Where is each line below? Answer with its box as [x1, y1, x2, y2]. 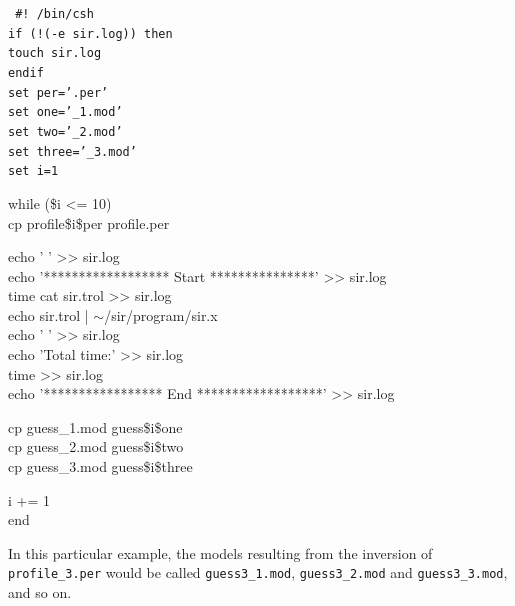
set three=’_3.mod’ [8, 144, 137, 159]
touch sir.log [8, 46, 102, 61]
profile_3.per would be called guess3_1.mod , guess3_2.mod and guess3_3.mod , [8, 562, 508, 583]
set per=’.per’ [8, 85, 109, 100]
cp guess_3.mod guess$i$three [8, 456, 193, 477]
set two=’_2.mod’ [8, 124, 123, 139]
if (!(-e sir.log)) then [8, 26, 173, 41]
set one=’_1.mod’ [8, 105, 123, 120]
